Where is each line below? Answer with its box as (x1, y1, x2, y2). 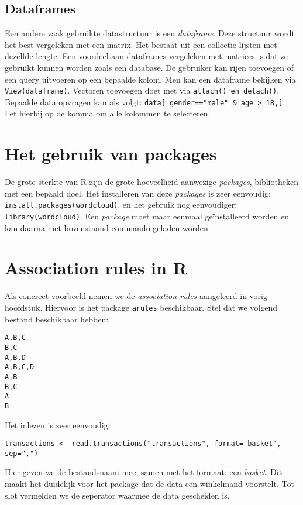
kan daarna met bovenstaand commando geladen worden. (5, 221, 211, 233)
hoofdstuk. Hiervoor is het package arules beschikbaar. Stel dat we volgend (5, 301, 278, 314)
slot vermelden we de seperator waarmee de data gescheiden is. (5, 489, 230, 501)
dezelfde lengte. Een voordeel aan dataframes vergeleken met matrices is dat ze (5, 50, 288, 62)
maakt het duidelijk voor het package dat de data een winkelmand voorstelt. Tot (5, 477, 294, 490)
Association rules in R (5, 256, 187, 280)
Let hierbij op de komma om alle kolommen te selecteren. (5, 107, 211, 119)
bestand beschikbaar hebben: (5, 312, 109, 325)
